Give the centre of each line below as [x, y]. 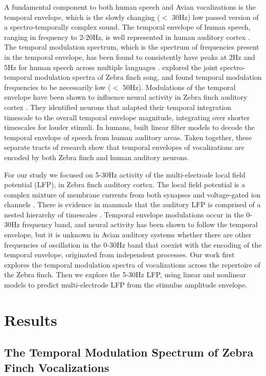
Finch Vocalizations [57, 367]
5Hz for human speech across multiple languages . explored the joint [111, 67]
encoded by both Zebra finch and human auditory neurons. [97, 157]
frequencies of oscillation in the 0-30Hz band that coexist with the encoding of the [133, 244]
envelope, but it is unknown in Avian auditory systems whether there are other [128, 235]
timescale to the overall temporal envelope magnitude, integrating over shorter [127, 117]
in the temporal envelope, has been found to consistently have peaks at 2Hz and [130, 57]
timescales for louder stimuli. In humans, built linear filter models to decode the [129, 127]
